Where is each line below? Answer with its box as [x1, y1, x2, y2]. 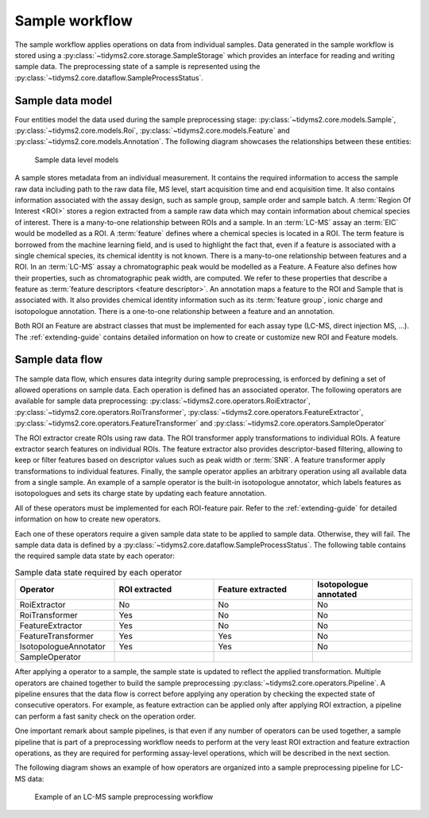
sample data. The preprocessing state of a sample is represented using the [14, 62, 261, 72]
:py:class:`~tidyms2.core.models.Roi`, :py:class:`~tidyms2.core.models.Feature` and [14, 126, 290, 135]
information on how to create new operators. [14, 514, 161, 524]
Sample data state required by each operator [14, 567, 183, 578]
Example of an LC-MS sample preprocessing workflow [34, 792, 214, 802]
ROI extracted [118, 584, 172, 595]
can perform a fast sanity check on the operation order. [14, 711, 196, 721]
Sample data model [14, 94, 113, 107]
